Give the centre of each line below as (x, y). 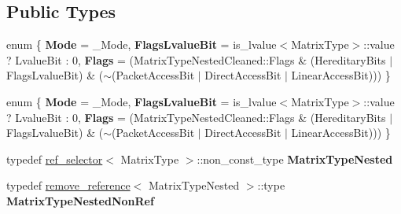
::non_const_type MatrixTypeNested (295, 159)
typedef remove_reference (68, 185)
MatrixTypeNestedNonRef (80, 200)
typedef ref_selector (55, 159)
